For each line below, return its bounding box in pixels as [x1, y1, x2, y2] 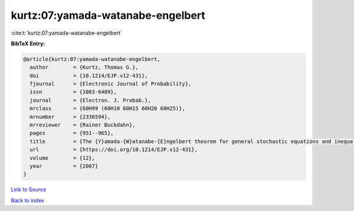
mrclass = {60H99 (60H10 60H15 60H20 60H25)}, [29, 105, 185, 112]
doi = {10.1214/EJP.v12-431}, [29, 72, 148, 79]
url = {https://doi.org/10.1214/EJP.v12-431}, [29, 146, 198, 153]
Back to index [11, 197, 44, 204]
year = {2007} [29, 163, 99, 169]
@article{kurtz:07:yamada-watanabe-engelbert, [23, 56, 160, 62]
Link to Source [11, 186, 47, 193]
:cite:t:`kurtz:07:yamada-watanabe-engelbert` [11, 29, 122, 36]
